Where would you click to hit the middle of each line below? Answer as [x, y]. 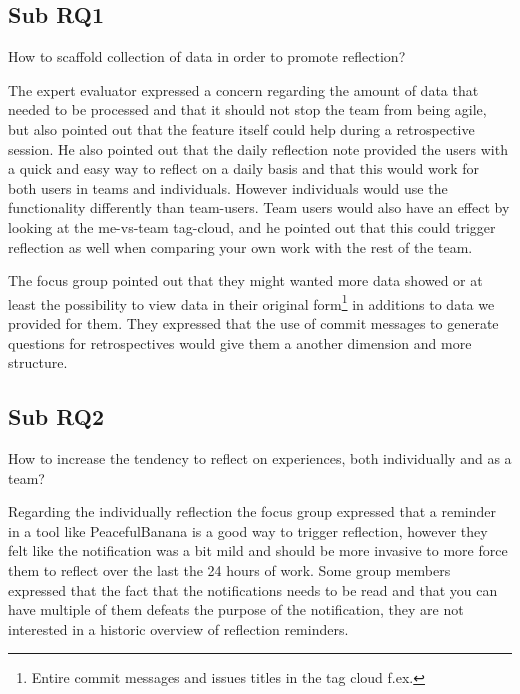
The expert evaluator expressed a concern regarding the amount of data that [243, 89]
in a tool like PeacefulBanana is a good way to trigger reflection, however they [248, 530]
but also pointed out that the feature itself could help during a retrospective [241, 128]
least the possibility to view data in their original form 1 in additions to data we [251, 302]
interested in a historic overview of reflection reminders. [178, 628]
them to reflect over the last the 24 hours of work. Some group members [229, 569]
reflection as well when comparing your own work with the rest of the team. [240, 246]
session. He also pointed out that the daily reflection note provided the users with [258, 148]
